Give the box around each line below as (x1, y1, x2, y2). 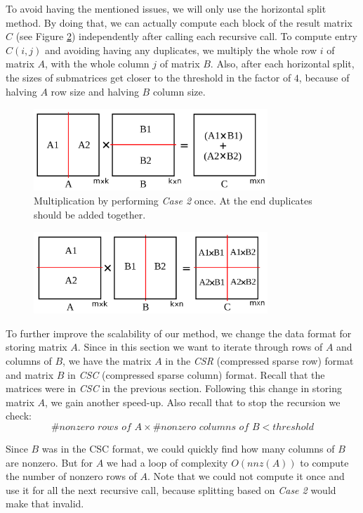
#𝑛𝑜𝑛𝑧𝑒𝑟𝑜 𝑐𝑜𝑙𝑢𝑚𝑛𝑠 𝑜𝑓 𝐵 (152, 422, 260, 432)
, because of (298, 70, 350, 84)
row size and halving (51, 84, 139, 98)
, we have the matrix (62, 353, 152, 368)
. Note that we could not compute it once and (147, 469, 345, 483)
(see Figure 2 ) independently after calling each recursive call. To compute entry (15, 29, 357, 44)
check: (6, 408, 32, 423)
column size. (152, 84, 206, 98)
